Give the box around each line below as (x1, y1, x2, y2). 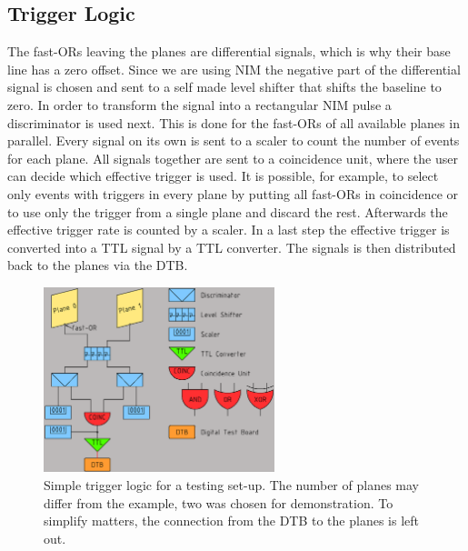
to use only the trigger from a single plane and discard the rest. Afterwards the (7, 202, 448, 221)
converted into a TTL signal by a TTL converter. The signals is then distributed (7, 237, 456, 256)
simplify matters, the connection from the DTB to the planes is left (44, 511, 419, 530)
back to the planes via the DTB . (7, 255, 188, 275)
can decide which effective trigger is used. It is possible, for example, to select (7, 166, 439, 185)
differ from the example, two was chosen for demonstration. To (44, 493, 393, 512)
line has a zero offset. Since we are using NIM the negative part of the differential (7, 59, 461, 78)
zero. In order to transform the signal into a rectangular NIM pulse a (7, 95, 392, 114)
